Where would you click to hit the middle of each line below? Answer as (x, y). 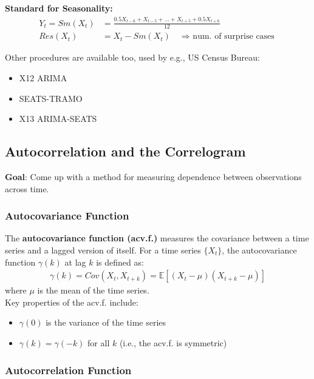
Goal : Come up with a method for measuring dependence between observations (153, 177)
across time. (27, 188)
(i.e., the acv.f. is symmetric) (173, 343)
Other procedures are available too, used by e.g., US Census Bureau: (132, 57)
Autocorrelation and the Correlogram (125, 151)
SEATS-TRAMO (51, 98)
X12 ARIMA (43, 78)
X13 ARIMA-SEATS (58, 119)
